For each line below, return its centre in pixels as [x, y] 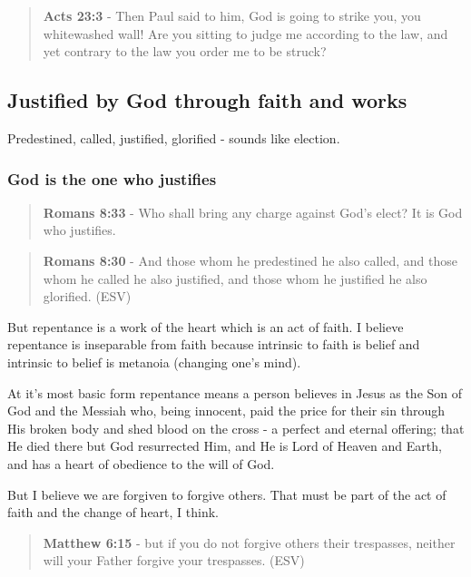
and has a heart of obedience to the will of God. [141, 463]
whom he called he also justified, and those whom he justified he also [235, 278]
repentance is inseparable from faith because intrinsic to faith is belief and [214, 344]
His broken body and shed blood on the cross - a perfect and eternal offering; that [236, 428]
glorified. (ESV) [87, 296]
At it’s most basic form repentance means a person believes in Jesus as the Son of [235, 392]
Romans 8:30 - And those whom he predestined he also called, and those [250, 260]
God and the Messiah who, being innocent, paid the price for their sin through [226, 411]
